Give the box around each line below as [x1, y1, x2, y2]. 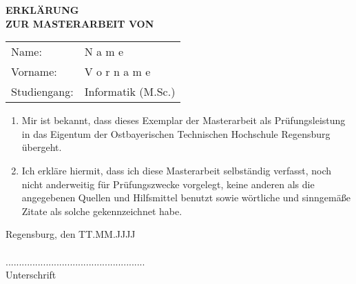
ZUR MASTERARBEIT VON [6, 16, 154, 30]
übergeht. [21, 140, 62, 154]
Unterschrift [6, 267, 56, 282]
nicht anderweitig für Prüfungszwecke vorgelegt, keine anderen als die [21, 176, 315, 191]
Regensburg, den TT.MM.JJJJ [6, 227, 136, 241]
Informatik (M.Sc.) [84, 83, 176, 100]
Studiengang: [11, 83, 74, 100]
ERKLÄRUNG [6, 3, 79, 17]
